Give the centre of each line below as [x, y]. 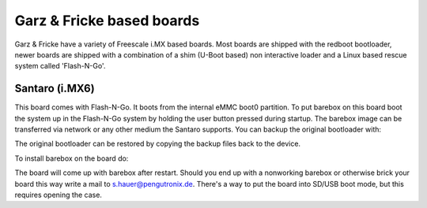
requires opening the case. [59, 195]
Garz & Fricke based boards [107, 20]
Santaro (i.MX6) [55, 89]
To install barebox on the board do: [72, 158]
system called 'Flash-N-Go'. [60, 66]
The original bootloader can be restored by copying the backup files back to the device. [157, 144]
